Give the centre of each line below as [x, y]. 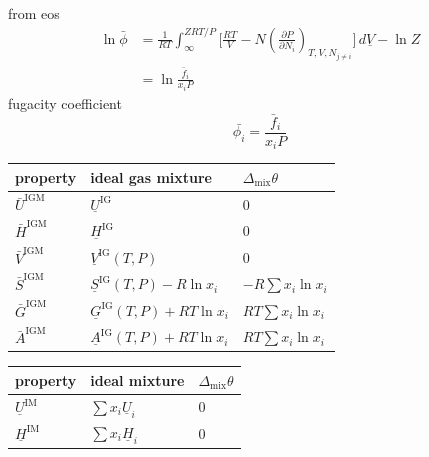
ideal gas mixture [151, 176]
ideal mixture [137, 379]
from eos [34, 13]
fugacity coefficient [65, 103]
